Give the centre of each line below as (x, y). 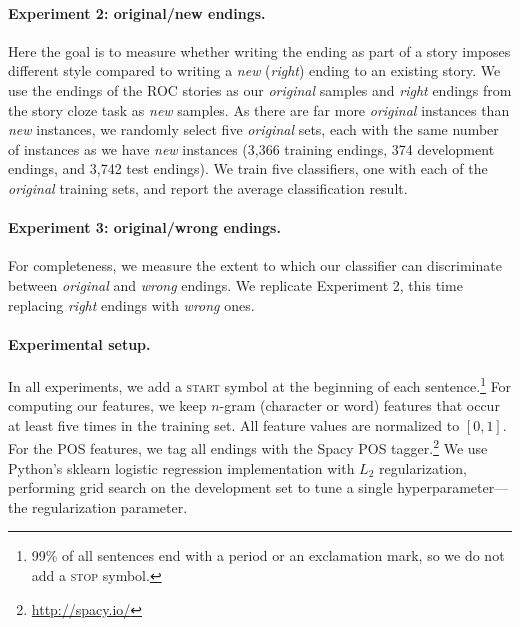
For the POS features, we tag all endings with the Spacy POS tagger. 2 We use (248, 447)
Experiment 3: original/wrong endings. (144, 227)
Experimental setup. (79, 343)
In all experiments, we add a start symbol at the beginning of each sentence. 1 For (260, 384)
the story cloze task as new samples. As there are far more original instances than (259, 109)
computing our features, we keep (107, 405)
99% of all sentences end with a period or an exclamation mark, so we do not (268, 555)
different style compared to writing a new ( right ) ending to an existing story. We (254, 70)
